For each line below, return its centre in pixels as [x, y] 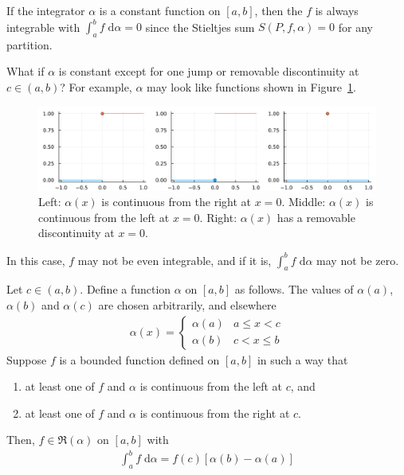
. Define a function [126, 289]
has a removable [316, 217]
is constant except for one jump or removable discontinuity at [209, 71]
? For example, [96, 87]
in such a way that [302, 359]
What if [25, 71]
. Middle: [304, 202]
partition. [29, 44]
